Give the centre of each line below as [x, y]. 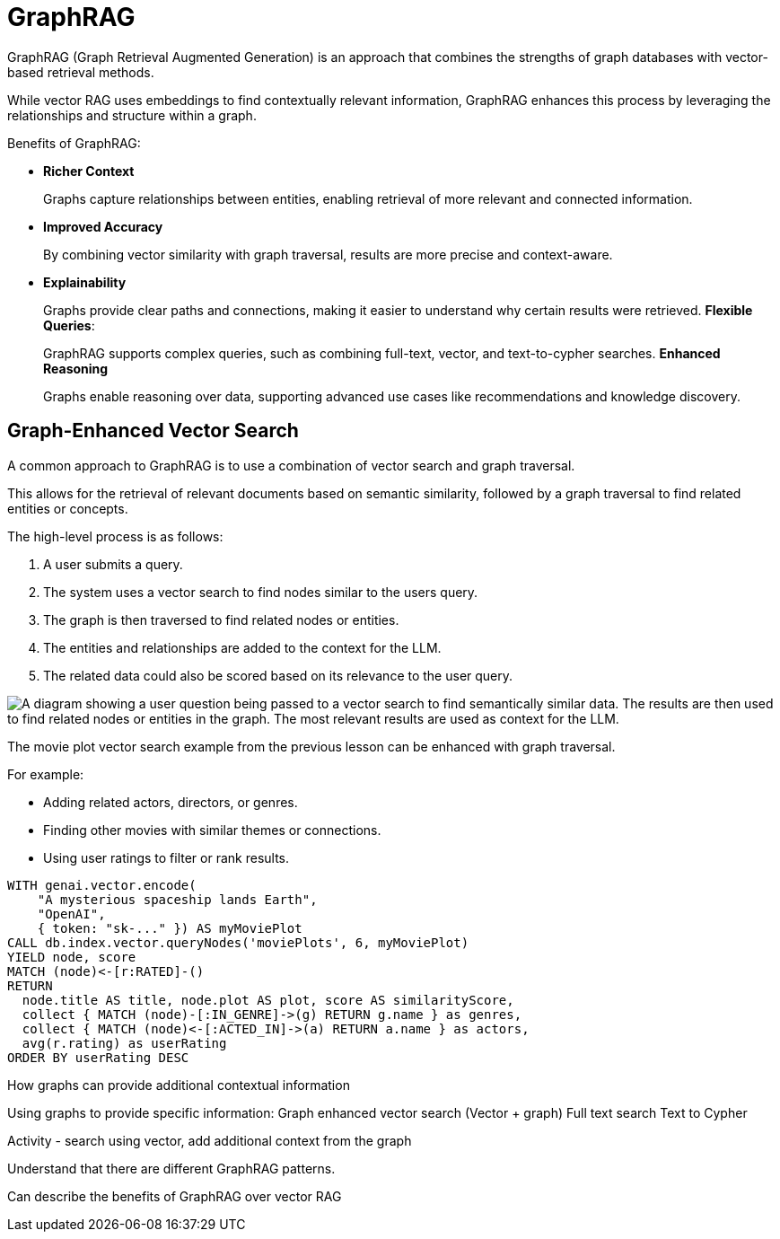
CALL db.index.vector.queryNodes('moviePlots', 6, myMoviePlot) [238, 942]
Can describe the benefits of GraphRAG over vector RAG [175, 1196]
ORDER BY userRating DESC [98, 1057]
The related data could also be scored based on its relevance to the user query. [278, 675]
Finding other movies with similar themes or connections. [212, 830]
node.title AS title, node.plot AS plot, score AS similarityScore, [268, 1000]
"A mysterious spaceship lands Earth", [177, 899]
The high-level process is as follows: [115, 536]
